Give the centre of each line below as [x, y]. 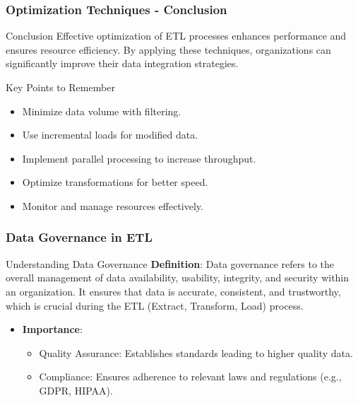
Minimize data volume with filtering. [102, 111]
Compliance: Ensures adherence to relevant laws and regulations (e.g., [190, 376]
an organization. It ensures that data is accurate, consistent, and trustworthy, [173, 291]
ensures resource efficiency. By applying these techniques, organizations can [168, 49]
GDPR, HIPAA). [76, 390]
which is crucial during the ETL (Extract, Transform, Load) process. [155, 305]
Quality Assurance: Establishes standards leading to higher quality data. [196, 352]
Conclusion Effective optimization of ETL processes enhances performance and [176, 36]
